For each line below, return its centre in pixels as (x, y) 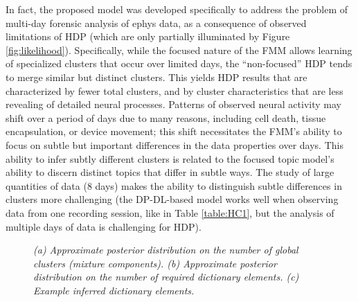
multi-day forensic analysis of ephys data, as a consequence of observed (156, 23)
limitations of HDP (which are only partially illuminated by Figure (148, 36)
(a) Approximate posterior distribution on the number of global (166, 250)
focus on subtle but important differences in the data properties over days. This (174, 144)
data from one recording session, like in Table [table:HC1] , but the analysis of (170, 212)
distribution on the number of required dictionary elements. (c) (166, 277)
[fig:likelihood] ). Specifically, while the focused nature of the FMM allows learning (179, 50)
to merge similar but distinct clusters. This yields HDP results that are (156, 77)
